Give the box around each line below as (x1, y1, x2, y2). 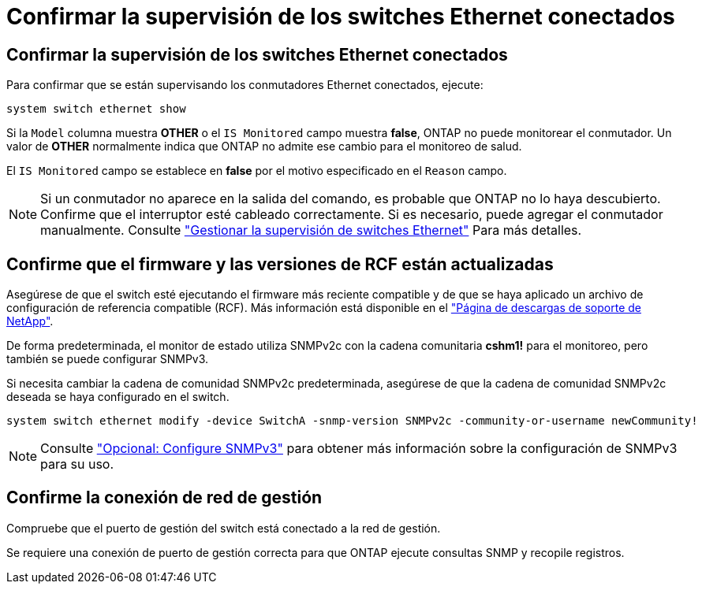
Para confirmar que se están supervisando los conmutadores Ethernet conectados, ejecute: (6, 78, 484, 92)
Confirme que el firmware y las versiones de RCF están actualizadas (6, 254, 554, 274)
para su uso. (40, 456, 114, 473)
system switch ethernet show (6, 102, 186, 116)
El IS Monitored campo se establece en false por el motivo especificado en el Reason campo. (6, 164, 507, 178)
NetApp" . (6, 314, 54, 328)
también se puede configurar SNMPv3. (6, 352, 209, 366)
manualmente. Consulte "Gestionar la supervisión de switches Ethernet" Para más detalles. (40, 222, 582, 239)
